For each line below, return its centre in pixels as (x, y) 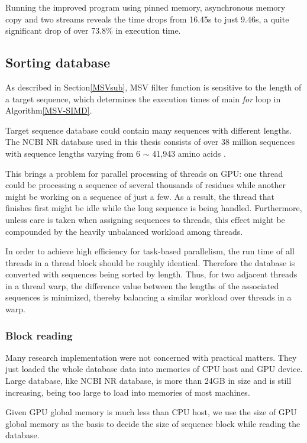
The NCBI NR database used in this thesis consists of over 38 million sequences (150, 142)
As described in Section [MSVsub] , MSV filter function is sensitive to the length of (153, 87)
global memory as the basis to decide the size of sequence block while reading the (153, 423)
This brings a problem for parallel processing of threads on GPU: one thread (144, 173)
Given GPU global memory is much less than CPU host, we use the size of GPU (151, 412)
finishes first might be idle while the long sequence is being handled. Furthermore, (154, 208)
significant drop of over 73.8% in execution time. (93, 30)
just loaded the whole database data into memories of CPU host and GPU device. (154, 369)
